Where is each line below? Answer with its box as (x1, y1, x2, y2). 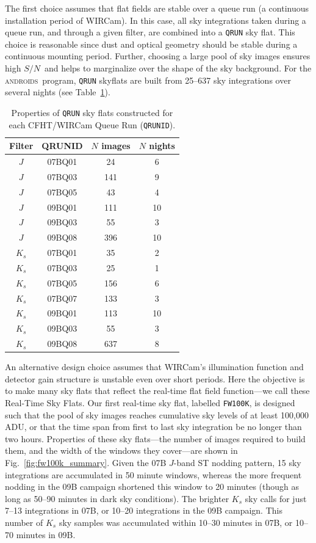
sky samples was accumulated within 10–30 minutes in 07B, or (59, 516, 293, 529)
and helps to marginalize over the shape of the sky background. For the (44, 62, 312, 75)
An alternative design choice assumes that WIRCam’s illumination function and (5, 360, 304, 373)
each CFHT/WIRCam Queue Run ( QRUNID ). (9, 118, 176, 131)
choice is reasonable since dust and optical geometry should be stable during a (5, 37, 298, 50)
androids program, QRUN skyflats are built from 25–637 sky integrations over (5, 73, 291, 86)
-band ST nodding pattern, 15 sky (173, 456, 301, 469)
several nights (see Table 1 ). (5, 86, 110, 98)
